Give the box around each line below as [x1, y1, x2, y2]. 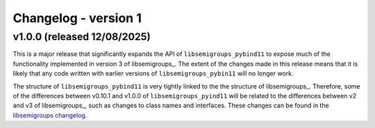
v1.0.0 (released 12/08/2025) [12, 30, 151, 43]
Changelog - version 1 [12, 10, 142, 26]
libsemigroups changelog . [12, 111, 87, 119]
